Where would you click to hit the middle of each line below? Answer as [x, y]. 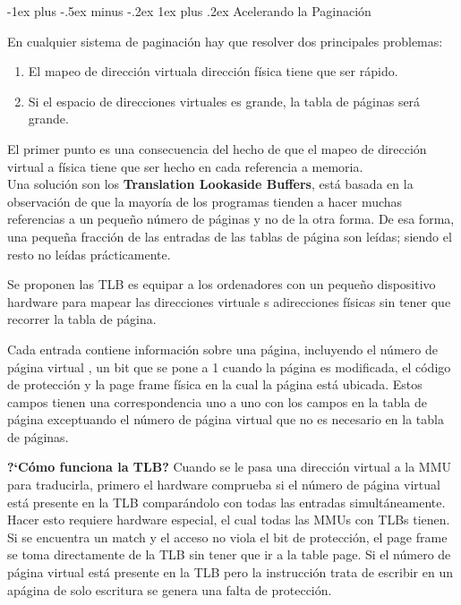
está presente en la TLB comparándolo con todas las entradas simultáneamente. [226, 502]
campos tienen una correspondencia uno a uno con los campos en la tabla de [217, 401]
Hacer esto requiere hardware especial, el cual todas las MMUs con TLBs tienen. [229, 520]
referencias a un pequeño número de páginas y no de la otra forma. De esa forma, [231, 219]
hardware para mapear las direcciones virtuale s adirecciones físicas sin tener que [229, 301]
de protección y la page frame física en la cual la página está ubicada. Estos [215, 384]
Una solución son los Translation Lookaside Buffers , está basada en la [210, 184]
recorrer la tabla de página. [82, 319]
